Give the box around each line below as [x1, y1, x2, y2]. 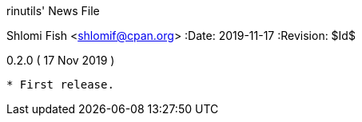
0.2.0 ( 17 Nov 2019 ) [6, 53, 115, 67]
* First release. [6, 78, 114, 91]
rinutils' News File [6, 4, 100, 18]
